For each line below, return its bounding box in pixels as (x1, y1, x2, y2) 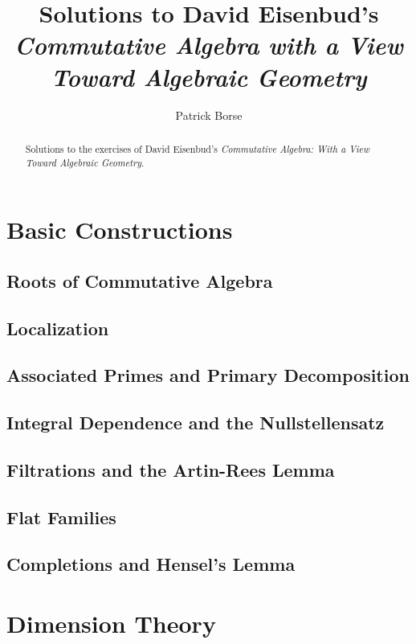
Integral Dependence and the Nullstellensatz (6, 410, 385, 435)
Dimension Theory (6, 607, 216, 640)
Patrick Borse (175, 106, 243, 123)
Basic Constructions (6, 213, 233, 246)
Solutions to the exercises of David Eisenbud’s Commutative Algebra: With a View (25, 142, 369, 155)
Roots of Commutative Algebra (6, 268, 273, 293)
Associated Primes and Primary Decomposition (6, 363, 410, 388)
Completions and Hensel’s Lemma (6, 552, 296, 576)
